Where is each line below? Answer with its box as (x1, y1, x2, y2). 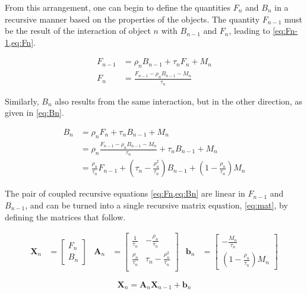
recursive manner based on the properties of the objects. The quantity (5, 12, 260, 25)
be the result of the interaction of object (5, 24, 151, 37)
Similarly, (5, 94, 39, 107)
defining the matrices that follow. (5, 210, 126, 223)
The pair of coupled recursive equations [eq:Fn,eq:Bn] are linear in (5, 187, 245, 200)
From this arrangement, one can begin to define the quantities (5, 1, 231, 13)
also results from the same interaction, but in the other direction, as (55, 94, 302, 107)
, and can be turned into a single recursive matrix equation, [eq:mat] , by (25, 198, 288, 211)
